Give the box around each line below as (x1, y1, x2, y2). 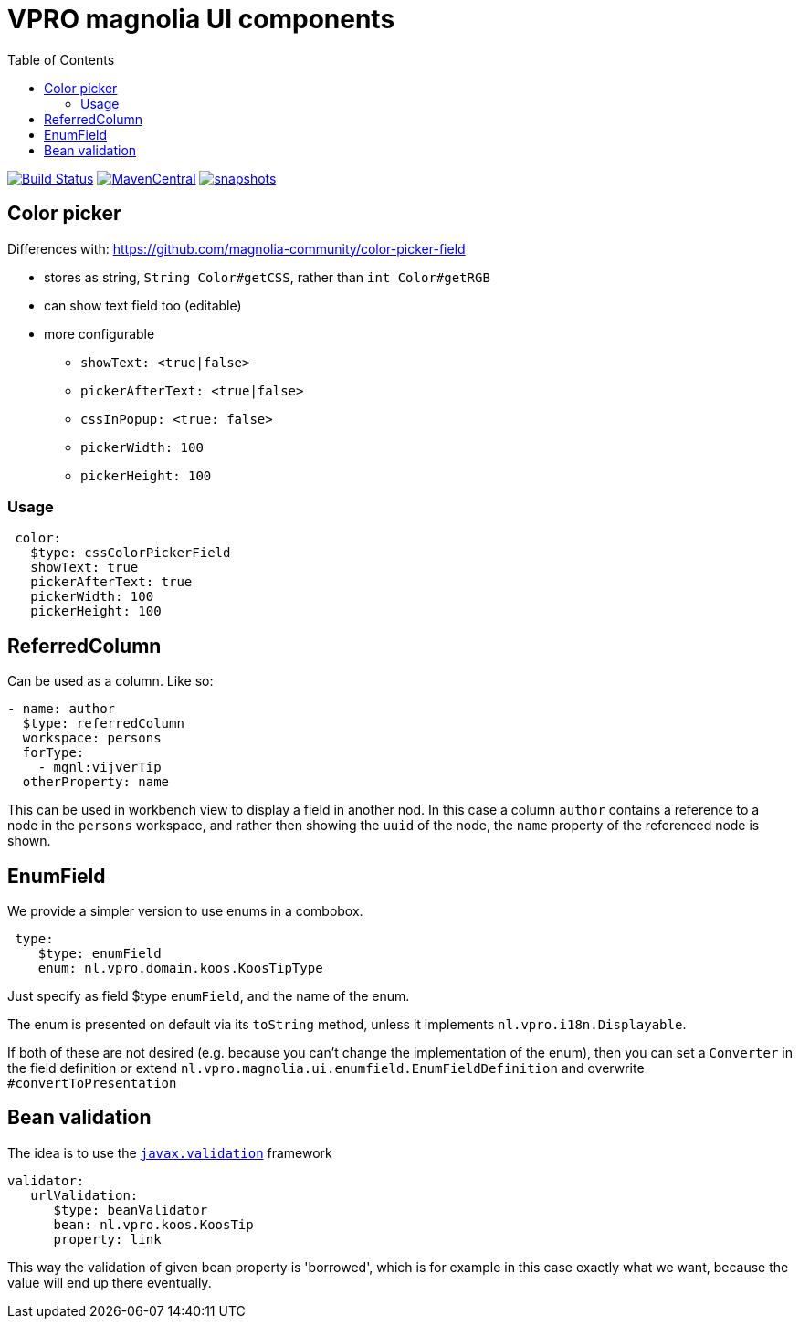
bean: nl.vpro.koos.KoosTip (53, 1216, 254, 1232)
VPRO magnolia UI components (7, 4, 395, 35)
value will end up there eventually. (7, 1274, 212, 1290)
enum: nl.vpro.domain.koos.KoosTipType (37, 961, 323, 976)
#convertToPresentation (7, 1076, 177, 1091)
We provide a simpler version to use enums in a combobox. (7, 903, 363, 920)
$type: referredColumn (22, 716, 184, 731)
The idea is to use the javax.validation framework (7, 1144, 332, 1161)
